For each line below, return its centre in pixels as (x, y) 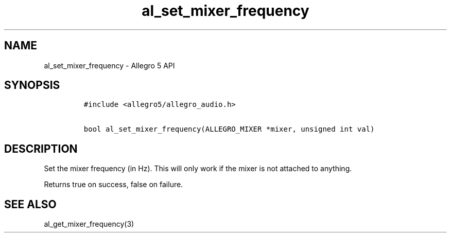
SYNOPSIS (32, 85)
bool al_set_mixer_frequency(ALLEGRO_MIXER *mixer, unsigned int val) (229, 129)
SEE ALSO (30, 204)
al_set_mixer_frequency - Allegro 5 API (109, 65)
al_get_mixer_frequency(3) (89, 224)
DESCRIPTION (41, 149)
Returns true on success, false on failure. (114, 185)
